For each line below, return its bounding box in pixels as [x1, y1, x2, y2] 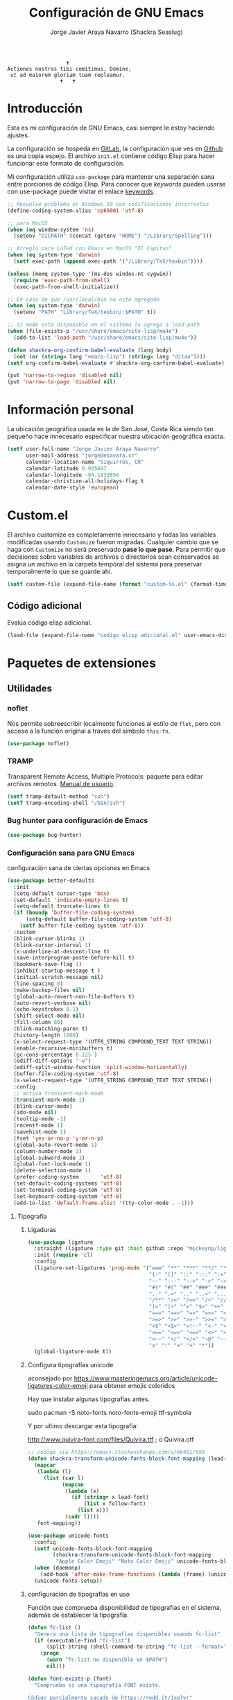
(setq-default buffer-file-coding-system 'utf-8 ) [25, 916, 172, 923]
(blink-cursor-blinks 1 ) [13, 935, 85, 942]
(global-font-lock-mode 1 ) [13, 1161, 92, 1168]
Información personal [7, 402, 134, 417]
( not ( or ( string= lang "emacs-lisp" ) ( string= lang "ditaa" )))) [13, 353, 207, 360]
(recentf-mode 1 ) [13, 1122, 64, 1129]
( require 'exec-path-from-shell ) [13, 277, 110, 284]
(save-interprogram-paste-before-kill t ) [13, 955, 135, 962]
